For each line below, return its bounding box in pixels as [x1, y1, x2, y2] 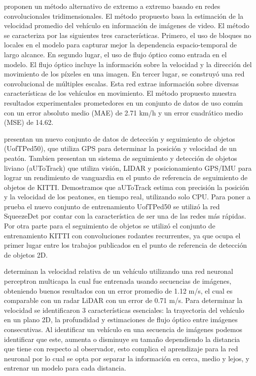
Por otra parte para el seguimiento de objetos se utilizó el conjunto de [4, 221, 216, 231]
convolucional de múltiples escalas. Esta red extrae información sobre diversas [4, 78, 239, 88]
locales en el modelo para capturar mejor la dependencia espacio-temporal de [4, 39, 237, 50]
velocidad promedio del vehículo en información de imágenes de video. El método [4, 20, 250, 31]
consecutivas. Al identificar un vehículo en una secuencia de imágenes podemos [4, 324, 242, 334]
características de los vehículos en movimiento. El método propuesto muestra [4, 88, 236, 98]
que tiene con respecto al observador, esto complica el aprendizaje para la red [4, 343, 238, 354]
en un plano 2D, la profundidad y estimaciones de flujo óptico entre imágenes [4, 314, 238, 325]
